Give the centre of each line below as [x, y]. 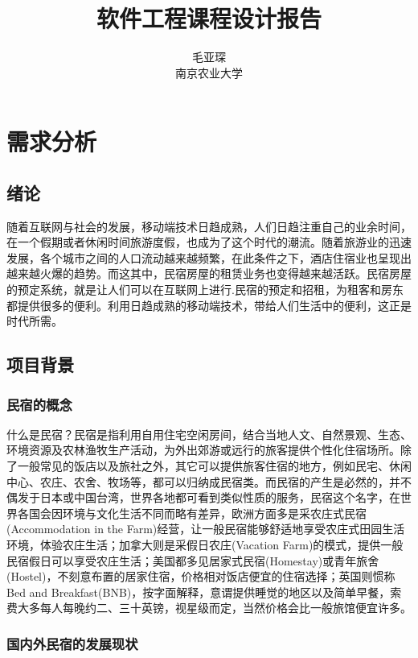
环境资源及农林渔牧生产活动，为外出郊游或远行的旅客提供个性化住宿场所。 [203, 450]
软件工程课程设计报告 [209, 18]
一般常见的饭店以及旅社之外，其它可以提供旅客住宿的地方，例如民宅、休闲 [214, 466]
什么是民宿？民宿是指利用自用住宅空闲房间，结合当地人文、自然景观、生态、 [209, 434]
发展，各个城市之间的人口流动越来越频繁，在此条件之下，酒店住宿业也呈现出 [209, 257]
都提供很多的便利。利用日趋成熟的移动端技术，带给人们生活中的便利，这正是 [209, 305]
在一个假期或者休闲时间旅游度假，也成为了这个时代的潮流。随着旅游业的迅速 [209, 242]
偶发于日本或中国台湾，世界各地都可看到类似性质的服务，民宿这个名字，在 [203, 497]
